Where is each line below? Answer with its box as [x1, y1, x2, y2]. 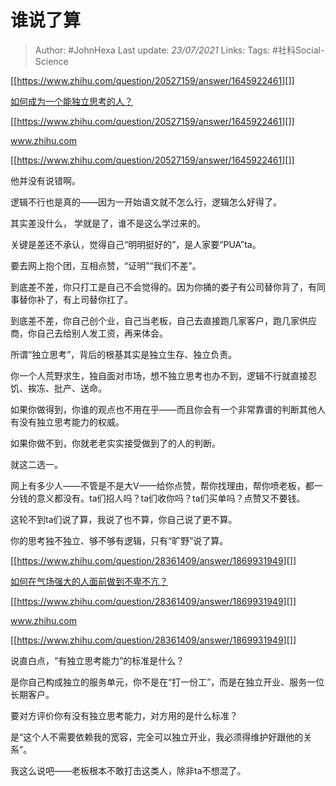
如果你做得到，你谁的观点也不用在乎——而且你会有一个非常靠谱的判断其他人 [10, 403, 326, 415]
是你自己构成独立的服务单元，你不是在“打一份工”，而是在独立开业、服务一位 [10, 676, 325, 688]
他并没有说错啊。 [10, 174, 81, 186]
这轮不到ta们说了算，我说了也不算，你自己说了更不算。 [10, 513, 238, 525]
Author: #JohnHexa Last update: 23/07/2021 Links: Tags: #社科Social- [34, 44, 325, 56]
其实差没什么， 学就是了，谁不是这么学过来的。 [10, 217, 206, 229]
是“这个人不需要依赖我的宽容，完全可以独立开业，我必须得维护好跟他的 [10, 731, 304, 743]
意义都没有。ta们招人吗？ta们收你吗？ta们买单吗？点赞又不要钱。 [36, 492, 306, 504]
